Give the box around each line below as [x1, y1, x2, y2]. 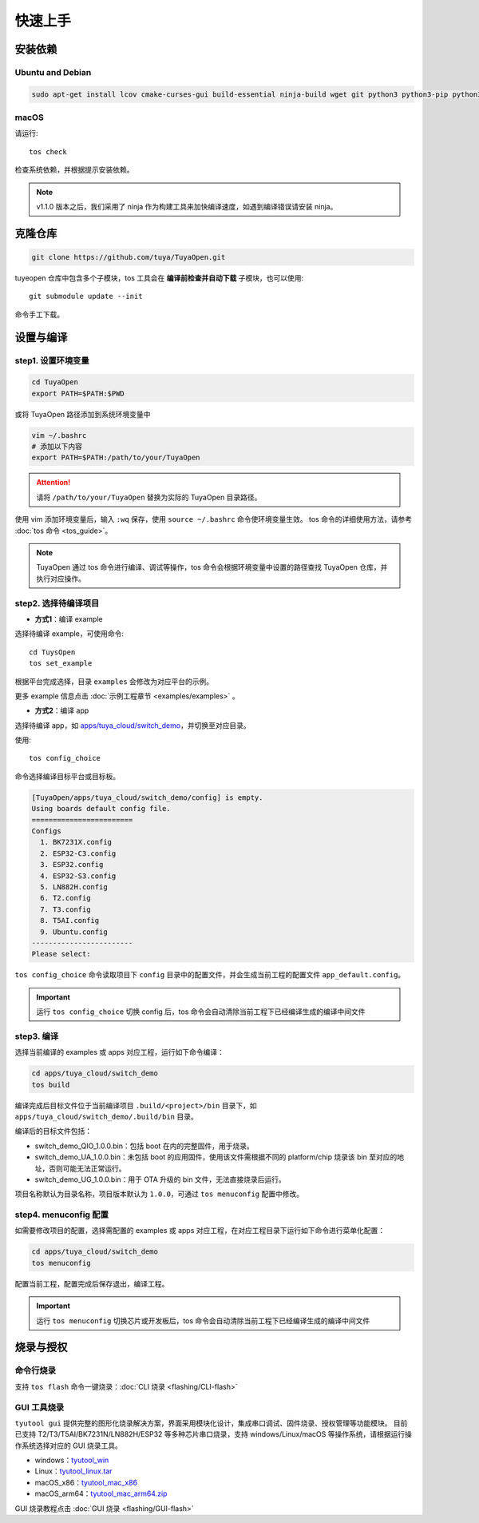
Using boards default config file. [31, 804, 171, 813]
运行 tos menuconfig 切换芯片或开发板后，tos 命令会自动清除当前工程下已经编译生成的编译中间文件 [36, 1315, 370, 1326]
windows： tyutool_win [34, 1455, 109, 1465]
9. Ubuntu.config [40, 927, 108, 936]
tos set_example [29, 659, 93, 668]
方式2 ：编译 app [34, 706, 89, 715]
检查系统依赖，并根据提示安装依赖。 [14, 165, 134, 175]
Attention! [36, 478, 71, 487]
